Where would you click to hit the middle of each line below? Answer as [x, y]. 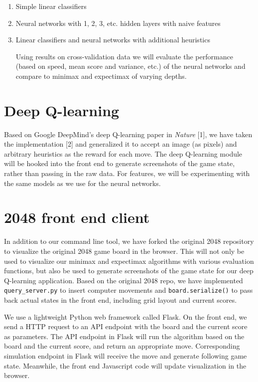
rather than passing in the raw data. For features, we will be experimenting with [127, 173]
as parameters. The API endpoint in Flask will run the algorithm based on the [124, 336]
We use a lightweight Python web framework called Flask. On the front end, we [126, 316]
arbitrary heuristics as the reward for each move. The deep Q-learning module [123, 153]
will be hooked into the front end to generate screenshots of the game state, [120, 163]
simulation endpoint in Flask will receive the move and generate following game [126, 355]
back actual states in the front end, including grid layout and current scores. [121, 300]
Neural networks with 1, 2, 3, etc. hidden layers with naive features [118, 23]
